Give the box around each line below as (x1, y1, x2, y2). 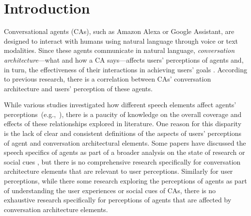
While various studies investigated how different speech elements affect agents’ (4, 100, 236, 110)
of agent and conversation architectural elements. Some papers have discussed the (4, 137, 246, 148)
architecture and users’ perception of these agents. (4, 83, 153, 93)
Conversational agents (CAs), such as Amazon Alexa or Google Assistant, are (4, 26, 235, 36)
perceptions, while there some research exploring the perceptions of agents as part (4, 176, 247, 186)
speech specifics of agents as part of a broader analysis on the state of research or (4, 147, 245, 157)
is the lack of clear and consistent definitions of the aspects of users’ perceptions (4, 128, 241, 138)
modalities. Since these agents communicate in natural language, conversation (4, 45, 235, 55)
